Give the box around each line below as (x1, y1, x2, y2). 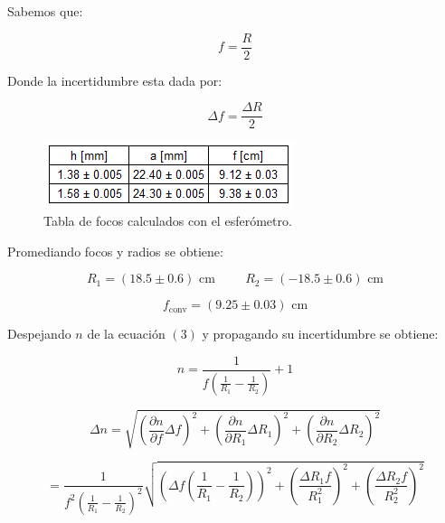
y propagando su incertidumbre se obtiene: (202, 324, 439, 343)
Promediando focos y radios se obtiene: (7, 241, 223, 260)
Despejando (7, 324, 71, 343)
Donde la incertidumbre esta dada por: (7, 70, 222, 89)
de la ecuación (87, 324, 166, 343)
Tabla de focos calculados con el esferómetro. (43, 210, 292, 229)
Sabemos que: (7, 2, 83, 20)
